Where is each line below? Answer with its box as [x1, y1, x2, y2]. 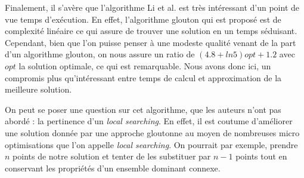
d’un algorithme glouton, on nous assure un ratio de [5, 48, 195, 60]
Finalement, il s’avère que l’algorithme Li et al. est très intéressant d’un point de [5, 1, 300, 13]
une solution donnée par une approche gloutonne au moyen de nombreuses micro [5, 126, 300, 139]
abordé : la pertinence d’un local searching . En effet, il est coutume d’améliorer [5, 115, 293, 127]
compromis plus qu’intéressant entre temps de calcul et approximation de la [5, 71, 282, 84]
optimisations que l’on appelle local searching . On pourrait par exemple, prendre [5, 138, 298, 151]
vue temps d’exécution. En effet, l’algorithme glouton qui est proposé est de [5, 13, 281, 25]
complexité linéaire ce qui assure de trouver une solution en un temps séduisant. [5, 24, 297, 37]
